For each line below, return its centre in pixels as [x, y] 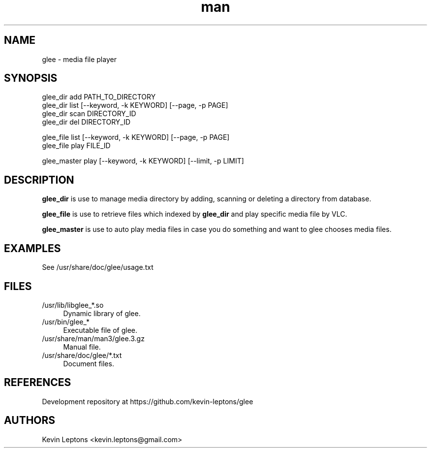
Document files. [89, 363]
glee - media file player [79, 59]
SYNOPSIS [31, 78]
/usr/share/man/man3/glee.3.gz [93, 338]
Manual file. [82, 347]
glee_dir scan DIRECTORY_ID [89, 114]
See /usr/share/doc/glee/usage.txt [98, 267]
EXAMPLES [32, 248]
